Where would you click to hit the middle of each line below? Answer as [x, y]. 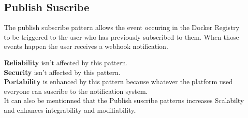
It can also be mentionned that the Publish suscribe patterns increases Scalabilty [124, 100]
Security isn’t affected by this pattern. [62, 72]
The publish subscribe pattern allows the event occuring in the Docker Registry [122, 27]
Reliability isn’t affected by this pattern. [66, 62]
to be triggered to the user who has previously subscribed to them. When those [122, 37]
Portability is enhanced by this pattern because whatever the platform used [118, 81]
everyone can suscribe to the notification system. [76, 91]
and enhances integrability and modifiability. [70, 110]
